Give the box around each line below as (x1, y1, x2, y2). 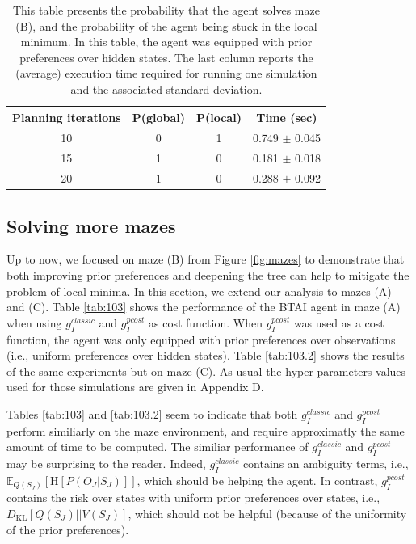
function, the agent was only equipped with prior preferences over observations (6, 331, 396, 348)
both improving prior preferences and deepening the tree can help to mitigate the (6, 266, 410, 283)
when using (6, 314, 62, 331)
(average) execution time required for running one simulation (15, 65, 317, 82)
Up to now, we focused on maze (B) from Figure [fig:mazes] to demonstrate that (6, 251, 405, 268)
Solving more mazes (6, 213, 176, 238)
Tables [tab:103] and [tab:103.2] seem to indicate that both (6, 405, 298, 422)
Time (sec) (256, 108, 317, 125)
